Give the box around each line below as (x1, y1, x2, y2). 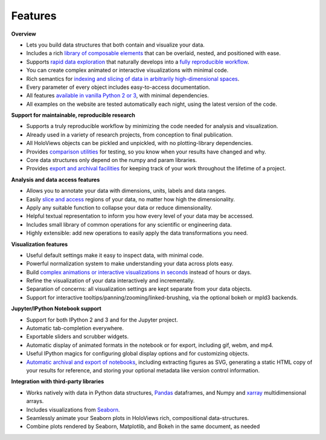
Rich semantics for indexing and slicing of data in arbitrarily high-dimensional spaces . (26, 75, 240, 82)
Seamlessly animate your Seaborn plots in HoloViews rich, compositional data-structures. (26, 414, 249, 421)
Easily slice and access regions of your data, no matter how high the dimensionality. (26, 195, 235, 202)
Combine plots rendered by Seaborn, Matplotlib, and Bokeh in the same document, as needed (26, 423, 260, 430)
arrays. (26, 398, 44, 405)
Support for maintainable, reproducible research (11, 112, 136, 119)
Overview (11, 30, 36, 37)
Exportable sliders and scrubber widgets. (26, 333, 129, 340)
